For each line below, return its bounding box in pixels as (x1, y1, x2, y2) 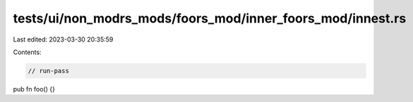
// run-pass (28, 67, 70, 75)
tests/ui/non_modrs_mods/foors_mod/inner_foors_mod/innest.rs (13, 11, 407, 26)
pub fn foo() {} (13, 84, 56, 93)
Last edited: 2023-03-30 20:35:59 (13, 35, 114, 44)
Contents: (13, 48, 42, 56)
